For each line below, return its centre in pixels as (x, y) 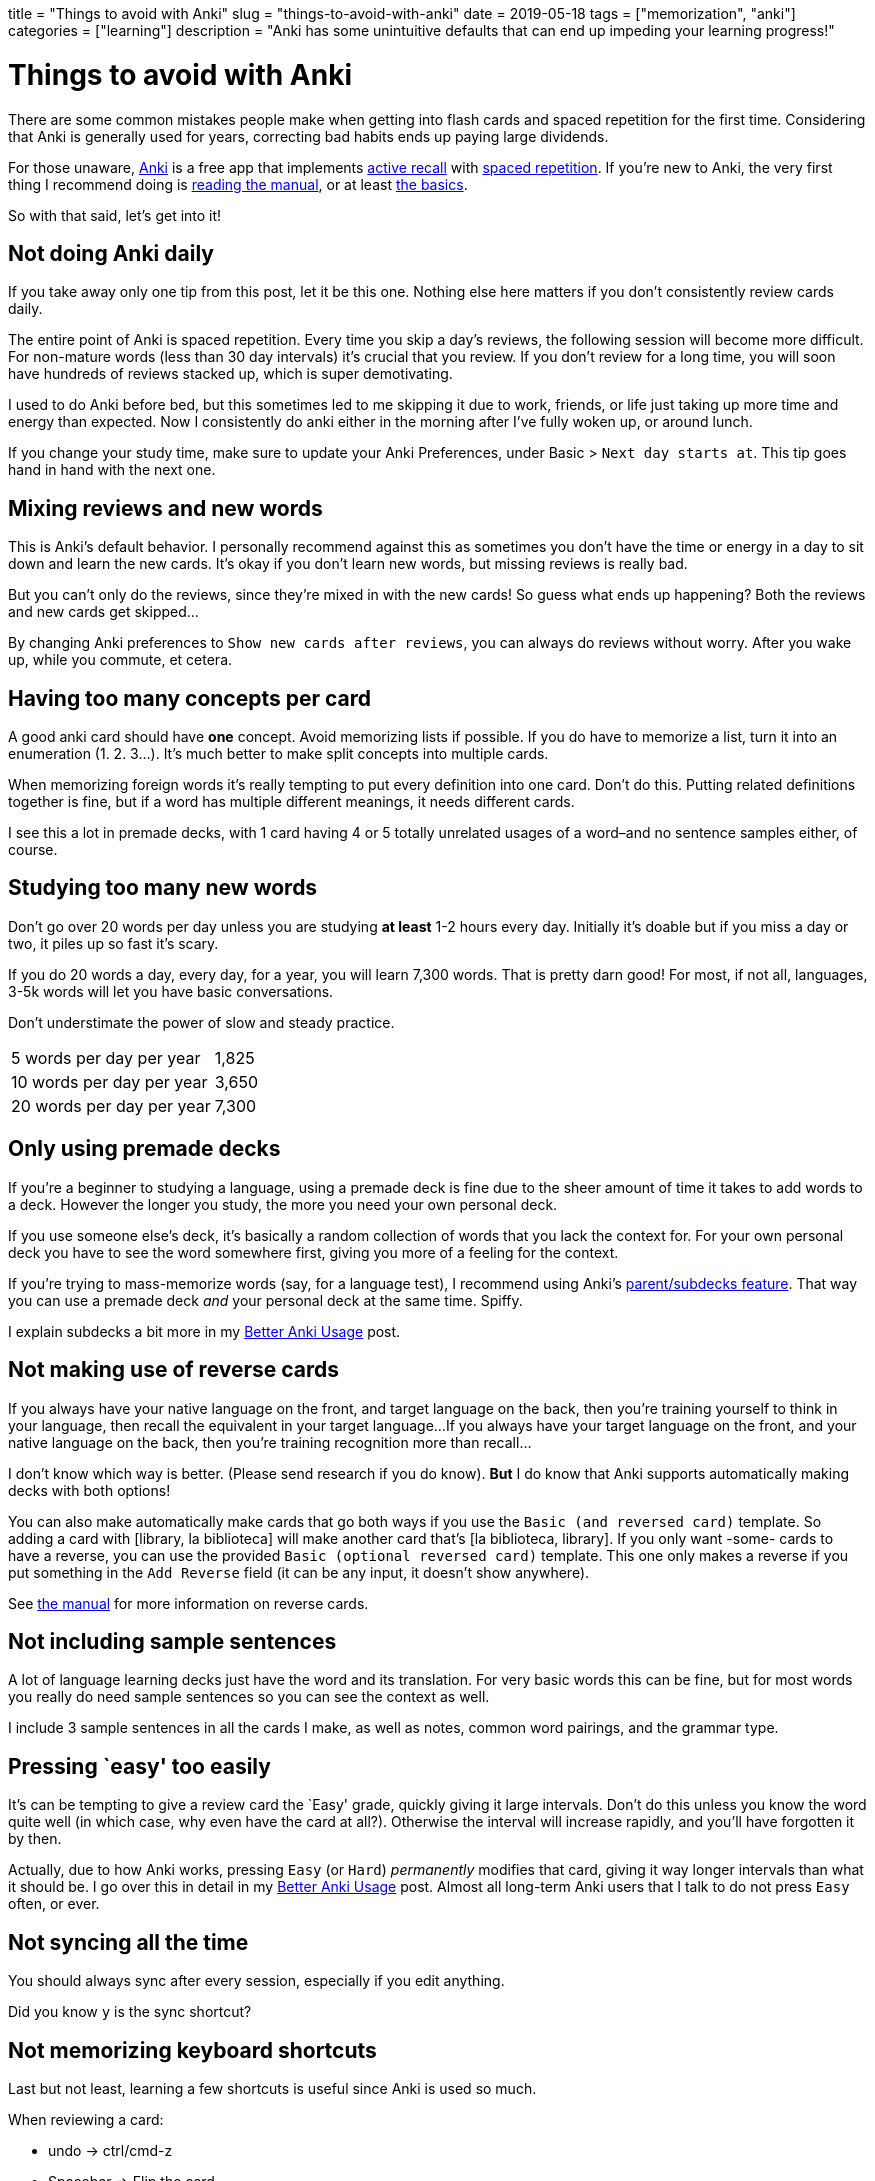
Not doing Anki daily (111, 253)
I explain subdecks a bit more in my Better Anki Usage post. (204, 1331)
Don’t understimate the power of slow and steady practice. (201, 1022)
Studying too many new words (163, 888)
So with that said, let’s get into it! (115, 215)
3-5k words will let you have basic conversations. (171, 991)
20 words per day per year (111, 1105)
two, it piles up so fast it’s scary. (113, 943)
